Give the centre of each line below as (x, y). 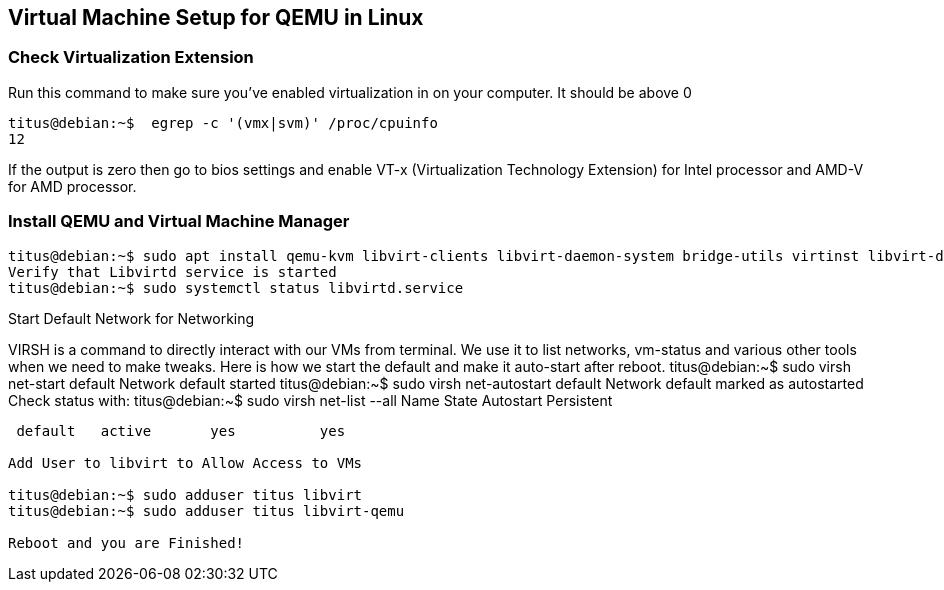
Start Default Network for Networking (131, 318)
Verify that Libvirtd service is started (172, 271)
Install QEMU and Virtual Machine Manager (179, 221)
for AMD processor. (72, 186)
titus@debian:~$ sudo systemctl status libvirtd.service (236, 287)
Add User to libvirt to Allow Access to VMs (185, 462)
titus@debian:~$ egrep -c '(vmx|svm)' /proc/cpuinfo (223, 122)
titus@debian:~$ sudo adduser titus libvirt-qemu (206, 510)
